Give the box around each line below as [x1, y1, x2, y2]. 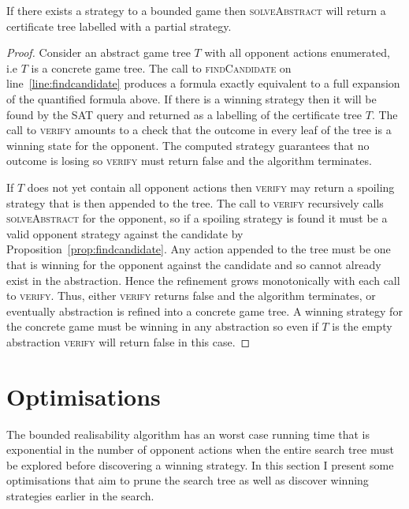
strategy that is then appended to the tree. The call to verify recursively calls [6, 194, 384, 211]
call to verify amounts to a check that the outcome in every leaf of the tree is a [6, 122, 392, 138]
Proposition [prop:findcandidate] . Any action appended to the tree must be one [6, 241, 391, 257]
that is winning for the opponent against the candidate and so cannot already [6, 256, 381, 272]
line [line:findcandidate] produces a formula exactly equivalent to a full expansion [6, 75, 400, 92]
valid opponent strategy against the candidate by [6, 225, 244, 241]
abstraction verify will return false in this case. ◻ [6, 333, 251, 350]
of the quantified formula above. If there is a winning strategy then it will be [6, 90, 377, 107]
